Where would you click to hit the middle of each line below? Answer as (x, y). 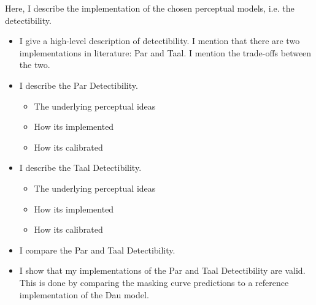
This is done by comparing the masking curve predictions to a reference (154, 282)
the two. (35, 65)
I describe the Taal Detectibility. (80, 168)
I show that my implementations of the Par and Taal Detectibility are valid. (162, 270)
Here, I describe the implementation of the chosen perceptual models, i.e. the (150, 8)
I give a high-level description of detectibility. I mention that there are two (160, 41)
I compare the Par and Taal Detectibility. (97, 250)
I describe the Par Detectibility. (79, 85)
